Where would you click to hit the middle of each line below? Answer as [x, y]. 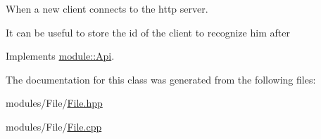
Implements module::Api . [60, 56]
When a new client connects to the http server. [107, 8]
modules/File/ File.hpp [54, 103]
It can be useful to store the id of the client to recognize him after [148, 32]
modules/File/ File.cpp [54, 126]
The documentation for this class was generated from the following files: [161, 79]
